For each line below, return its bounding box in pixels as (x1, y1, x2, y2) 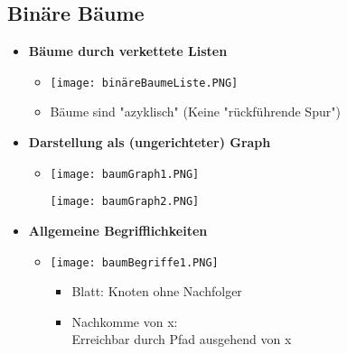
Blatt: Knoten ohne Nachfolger (71, 282, 242, 301)
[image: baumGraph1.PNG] (50, 167, 200, 181)
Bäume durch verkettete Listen (28, 42, 228, 61)
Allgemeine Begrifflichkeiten (28, 220, 208, 239)
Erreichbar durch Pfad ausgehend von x (71, 330, 292, 349)
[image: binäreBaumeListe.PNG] (50, 76, 239, 89)
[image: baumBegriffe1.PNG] (50, 256, 219, 269)
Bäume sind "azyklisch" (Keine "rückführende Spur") (50, 102, 341, 121)
